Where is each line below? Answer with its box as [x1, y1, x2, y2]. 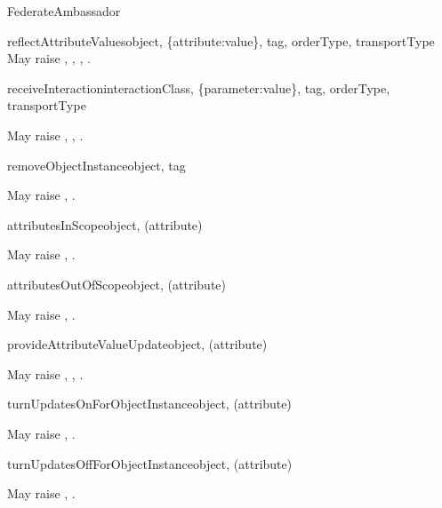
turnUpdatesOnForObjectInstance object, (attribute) [7, 394, 292, 413]
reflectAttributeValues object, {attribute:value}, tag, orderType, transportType [7, 31, 435, 50]
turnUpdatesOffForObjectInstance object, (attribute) [7, 454, 293, 472]
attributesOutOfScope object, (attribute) [7, 274, 227, 293]
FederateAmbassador [7, 2, 121, 20]
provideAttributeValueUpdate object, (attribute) [7, 335, 268, 353]
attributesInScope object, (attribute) [7, 215, 203, 234]
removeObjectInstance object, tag [7, 155, 186, 174]
